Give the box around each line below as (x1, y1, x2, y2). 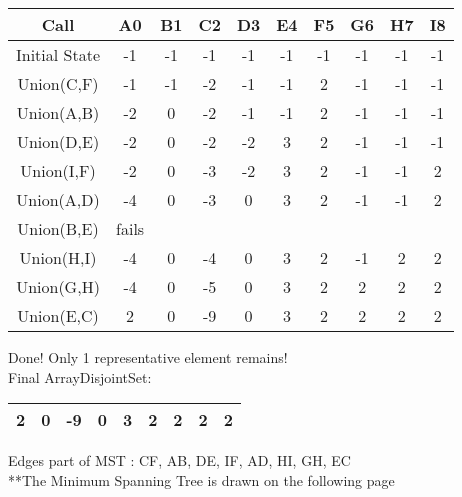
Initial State (16, 43, 101, 66)
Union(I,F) (20, 159, 96, 182)
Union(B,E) (17, 217, 99, 240)
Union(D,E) (16, 130, 100, 153)
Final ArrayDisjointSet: (8, 366, 152, 387)
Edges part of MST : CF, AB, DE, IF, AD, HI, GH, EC (8, 450, 351, 471)
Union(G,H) (16, 275, 100, 298)
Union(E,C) (17, 304, 99, 327)
